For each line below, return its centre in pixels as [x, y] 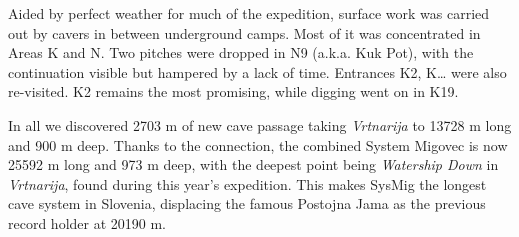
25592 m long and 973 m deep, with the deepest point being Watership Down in [253, 164]
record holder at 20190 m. [87, 222]
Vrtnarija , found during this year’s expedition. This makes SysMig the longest [247, 183]
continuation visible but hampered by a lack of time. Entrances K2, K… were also [257, 71]
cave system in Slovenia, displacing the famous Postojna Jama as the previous [247, 203]
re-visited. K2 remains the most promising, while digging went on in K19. [233, 91]
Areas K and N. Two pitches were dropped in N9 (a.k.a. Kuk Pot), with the [241, 52]
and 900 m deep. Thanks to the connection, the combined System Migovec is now [258, 144]
